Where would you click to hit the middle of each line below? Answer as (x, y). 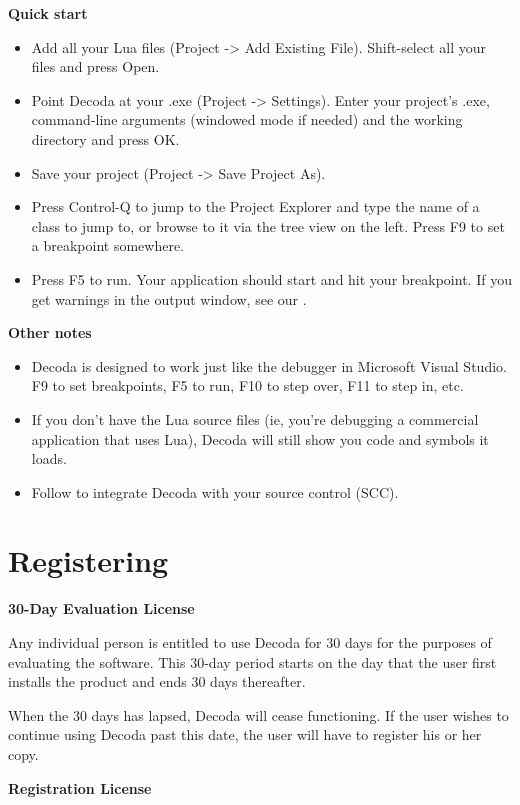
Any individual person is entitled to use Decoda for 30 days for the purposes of (250, 642)
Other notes (50, 332)
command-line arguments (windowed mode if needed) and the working (247, 119)
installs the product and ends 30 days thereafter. (157, 681)
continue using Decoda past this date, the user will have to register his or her (245, 734)
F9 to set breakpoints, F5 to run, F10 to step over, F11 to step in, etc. (247, 385)
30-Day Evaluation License (101, 608)
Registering (88, 560)
